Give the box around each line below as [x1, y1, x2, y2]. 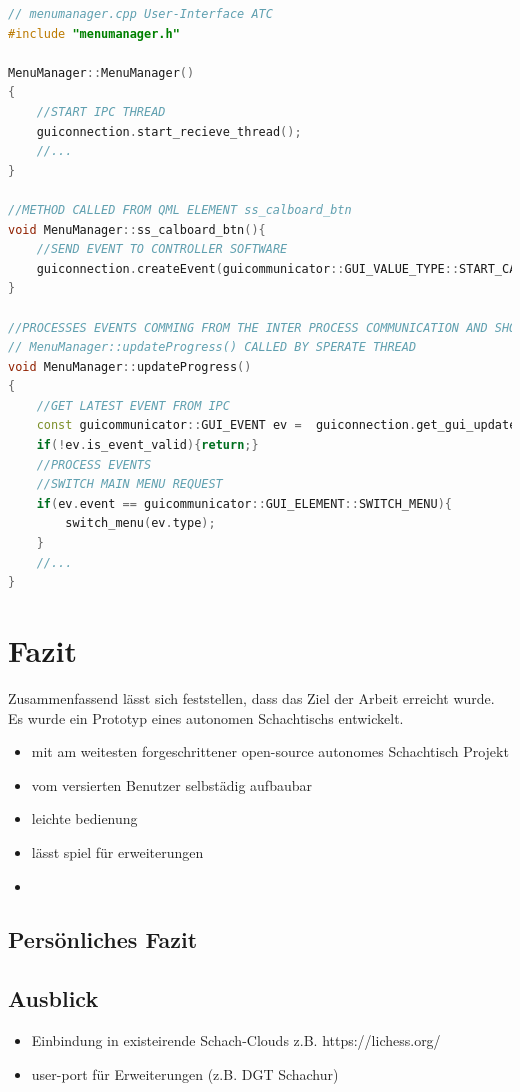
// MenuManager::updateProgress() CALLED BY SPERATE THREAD [8, 340, 417, 355]
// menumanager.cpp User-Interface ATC [8, 7, 273, 21]
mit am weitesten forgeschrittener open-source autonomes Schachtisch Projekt [31, 741, 509, 762]
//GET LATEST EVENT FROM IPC [36, 398, 230, 413]
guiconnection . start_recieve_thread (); [36, 124, 302, 139]
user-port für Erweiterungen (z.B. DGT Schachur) [31, 1063, 339, 1084]
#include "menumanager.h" [8, 26, 180, 41]
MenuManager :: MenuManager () [8, 65, 195, 80]
